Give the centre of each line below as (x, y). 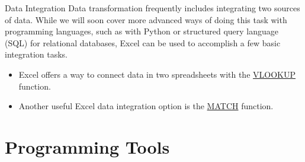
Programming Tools (87, 146)
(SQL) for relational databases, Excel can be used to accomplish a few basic (143, 42)
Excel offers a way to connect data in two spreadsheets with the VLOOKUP (157, 74)
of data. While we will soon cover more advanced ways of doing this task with (146, 19)
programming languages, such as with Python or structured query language (142, 31)
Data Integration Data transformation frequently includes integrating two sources (152, 8)
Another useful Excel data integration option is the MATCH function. (146, 106)
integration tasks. (36, 54)
